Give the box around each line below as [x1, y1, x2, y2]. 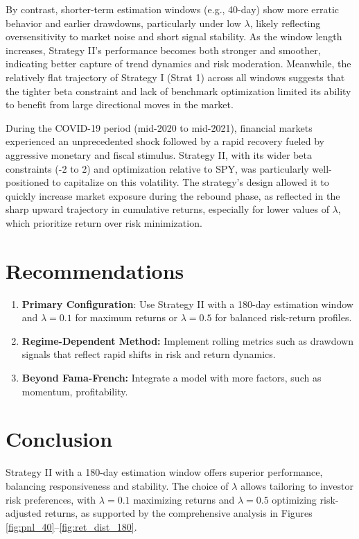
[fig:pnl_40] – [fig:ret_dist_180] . [6, 519, 137, 533]
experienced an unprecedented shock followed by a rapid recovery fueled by [6, 134, 324, 148]
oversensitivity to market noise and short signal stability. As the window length [6, 29, 342, 44]
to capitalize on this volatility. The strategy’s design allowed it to [52, 175, 329, 189]
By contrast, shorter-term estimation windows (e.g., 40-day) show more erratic [6, 2, 340, 16]
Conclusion [6, 425, 113, 453]
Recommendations [6, 256, 184, 284]
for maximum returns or [75, 310, 178, 325]
